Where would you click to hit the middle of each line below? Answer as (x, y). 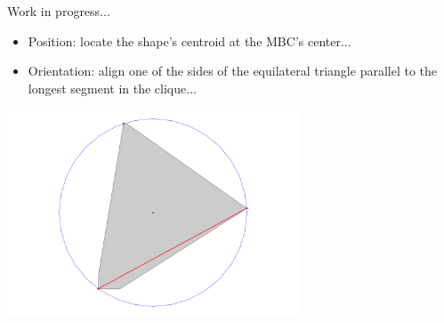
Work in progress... (59, 11)
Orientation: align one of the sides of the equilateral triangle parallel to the (233, 71)
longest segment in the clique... (112, 88)
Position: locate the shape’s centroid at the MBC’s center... (190, 40)
